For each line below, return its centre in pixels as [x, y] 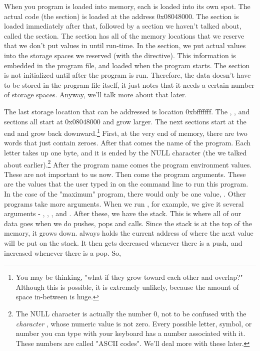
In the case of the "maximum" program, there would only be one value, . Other [125, 194]
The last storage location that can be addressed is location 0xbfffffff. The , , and [127, 111]
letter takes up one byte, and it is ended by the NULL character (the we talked [125, 152]
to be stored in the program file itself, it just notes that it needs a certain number [129, 84]
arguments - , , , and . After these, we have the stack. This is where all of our [123, 213]
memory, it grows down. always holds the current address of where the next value [129, 233]
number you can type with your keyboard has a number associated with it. [130, 333]
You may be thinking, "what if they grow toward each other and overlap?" [129, 277]
